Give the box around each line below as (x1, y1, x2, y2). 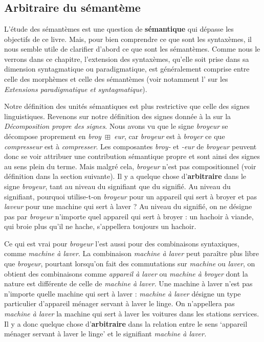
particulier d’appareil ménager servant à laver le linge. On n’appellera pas (4, 298, 235, 309)
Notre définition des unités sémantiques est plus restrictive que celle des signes (4, 101, 250, 111)
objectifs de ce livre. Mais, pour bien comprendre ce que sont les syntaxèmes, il (4, 33, 252, 44)
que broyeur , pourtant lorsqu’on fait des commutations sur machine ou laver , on (4, 258, 255, 269)
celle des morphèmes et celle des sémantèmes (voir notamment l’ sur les (4, 73, 228, 84)
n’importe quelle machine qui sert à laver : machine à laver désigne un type (4, 288, 241, 299)
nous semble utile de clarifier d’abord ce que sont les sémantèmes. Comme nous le (4, 43, 260, 54)
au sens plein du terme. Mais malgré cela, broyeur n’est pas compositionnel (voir (4, 161, 256, 171)
